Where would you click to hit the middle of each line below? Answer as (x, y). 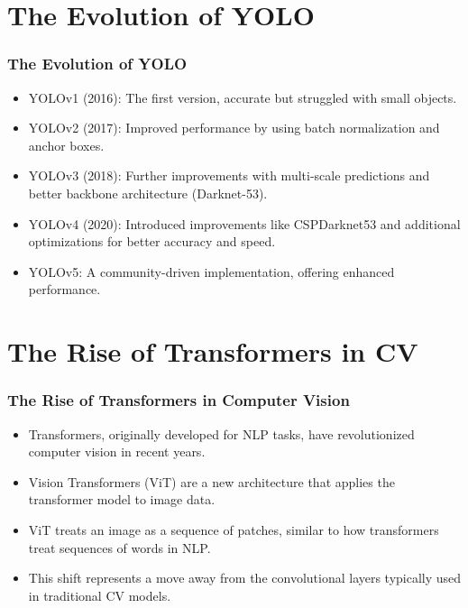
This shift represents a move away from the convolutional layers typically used (245, 578)
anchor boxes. (66, 145)
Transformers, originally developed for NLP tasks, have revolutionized (221, 433)
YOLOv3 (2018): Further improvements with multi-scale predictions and (229, 175)
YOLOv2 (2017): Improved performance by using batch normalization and (234, 128)
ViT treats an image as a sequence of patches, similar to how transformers (234, 529)
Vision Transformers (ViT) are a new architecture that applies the (211, 481)
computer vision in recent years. (117, 451)
